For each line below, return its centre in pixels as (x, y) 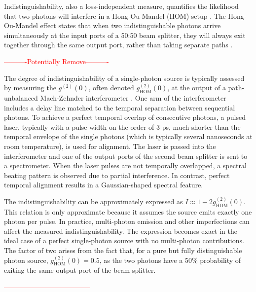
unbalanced (21, 97)
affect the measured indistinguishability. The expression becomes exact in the (121, 231)
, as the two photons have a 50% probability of (170, 260)
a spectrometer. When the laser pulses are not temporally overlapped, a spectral (125, 165)
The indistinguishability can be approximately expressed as (93, 201)
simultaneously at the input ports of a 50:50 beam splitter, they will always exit (125, 35)
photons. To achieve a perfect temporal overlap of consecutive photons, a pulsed (125, 117)
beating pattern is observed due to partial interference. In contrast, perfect (117, 175)
